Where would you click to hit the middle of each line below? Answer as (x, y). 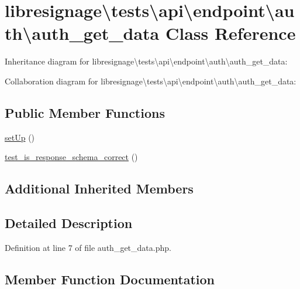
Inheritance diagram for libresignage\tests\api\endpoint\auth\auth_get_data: (146, 61)
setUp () (20, 137)
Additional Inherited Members (99, 188)
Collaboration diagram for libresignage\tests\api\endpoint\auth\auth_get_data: (151, 81)
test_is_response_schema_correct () (71, 157)
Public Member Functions (85, 112)
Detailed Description (69, 223)
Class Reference (230, 33)
